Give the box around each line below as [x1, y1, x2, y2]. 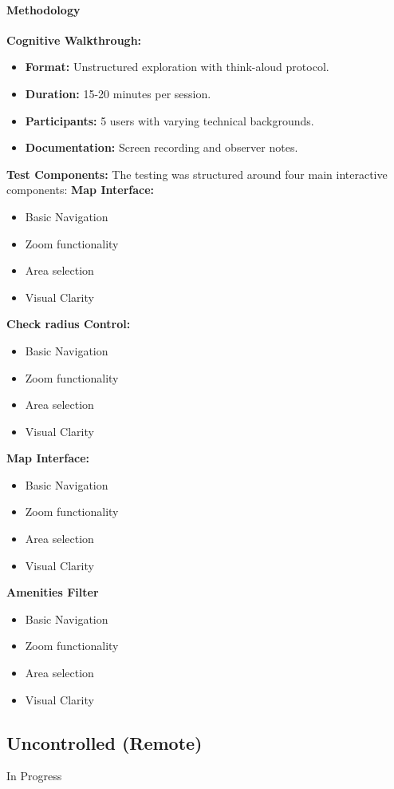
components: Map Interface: [6, 181, 155, 198]
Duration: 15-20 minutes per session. [25, 85, 211, 101]
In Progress [6, 767, 62, 784]
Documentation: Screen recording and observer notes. [25, 139, 298, 156]
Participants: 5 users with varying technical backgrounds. [25, 112, 314, 129]
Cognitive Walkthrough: [6, 31, 142, 48]
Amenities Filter [6, 584, 99, 601]
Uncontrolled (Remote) [6, 730, 203, 755]
